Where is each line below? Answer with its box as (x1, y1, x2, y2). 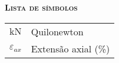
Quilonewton (31, 24, 84, 38)
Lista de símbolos (5, 1, 78, 13)
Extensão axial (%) (31, 41, 110, 55)
